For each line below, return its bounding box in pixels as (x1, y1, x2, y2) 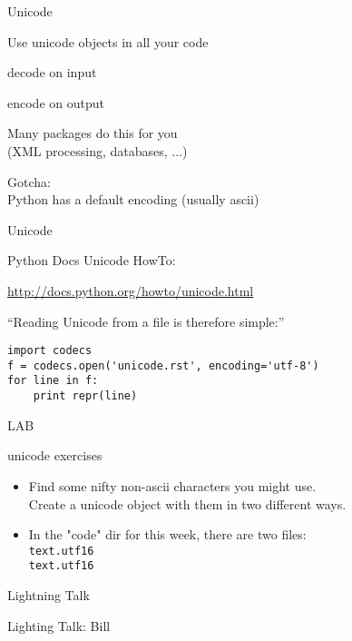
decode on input (7, 63, 97, 82)
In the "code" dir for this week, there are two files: (28, 525, 307, 544)
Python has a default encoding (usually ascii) (7, 190, 259, 209)
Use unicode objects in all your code (7, 32, 209, 51)
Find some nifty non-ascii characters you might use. (28, 476, 317, 495)
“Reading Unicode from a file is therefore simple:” (7, 311, 285, 330)
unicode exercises (7, 446, 103, 465)
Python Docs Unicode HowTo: (7, 251, 176, 270)
